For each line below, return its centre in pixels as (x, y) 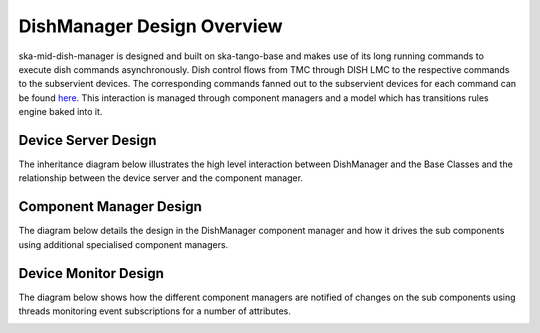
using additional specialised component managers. (123, 244)
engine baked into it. (60, 112)
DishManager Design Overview (151, 26)
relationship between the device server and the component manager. (161, 178)
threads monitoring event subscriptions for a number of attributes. (155, 311)
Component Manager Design (110, 206)
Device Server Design (87, 140)
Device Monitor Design (91, 273)
